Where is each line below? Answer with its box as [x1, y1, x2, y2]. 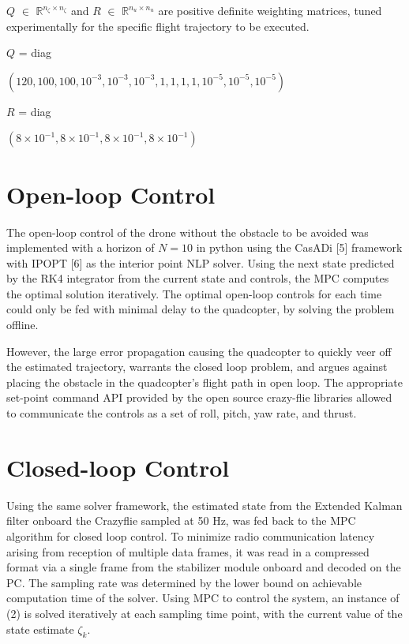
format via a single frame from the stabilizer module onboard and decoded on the [6, 559, 401, 575]
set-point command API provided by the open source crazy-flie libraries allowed [6, 389, 392, 406]
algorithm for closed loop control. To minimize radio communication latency [6, 527, 375, 544]
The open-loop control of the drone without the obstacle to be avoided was [6, 223, 369, 240]
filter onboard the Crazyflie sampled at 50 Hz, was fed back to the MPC [6, 512, 356, 529]
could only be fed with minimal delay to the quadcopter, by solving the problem [6, 301, 395, 317]
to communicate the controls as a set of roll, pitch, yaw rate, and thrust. [6, 405, 357, 421]
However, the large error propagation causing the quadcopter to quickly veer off [6, 343, 392, 359]
